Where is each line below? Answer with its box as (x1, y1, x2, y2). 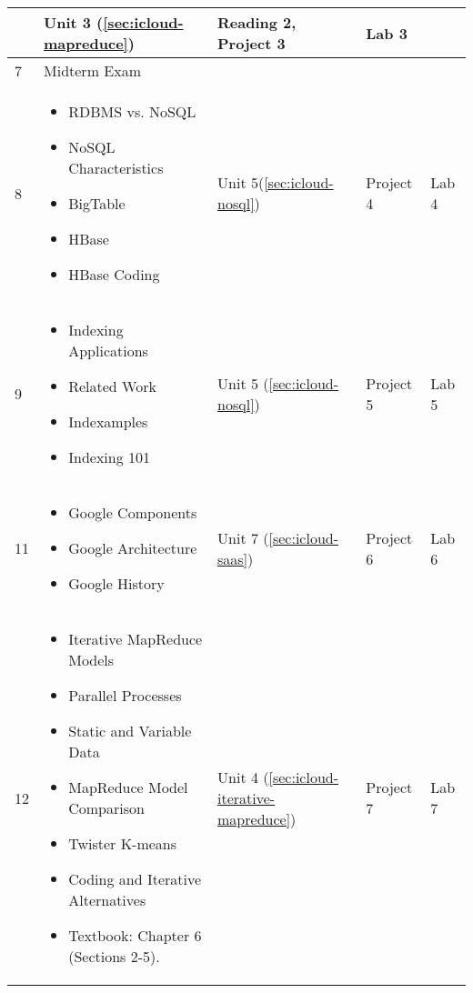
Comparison (68, 797, 145, 818)
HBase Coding (68, 264, 160, 285)
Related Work (68, 376, 156, 396)
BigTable (68, 193, 126, 214)
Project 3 (217, 33, 286, 54)
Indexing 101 (68, 446, 150, 467)
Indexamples (68, 411, 148, 432)
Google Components (68, 502, 197, 523)
